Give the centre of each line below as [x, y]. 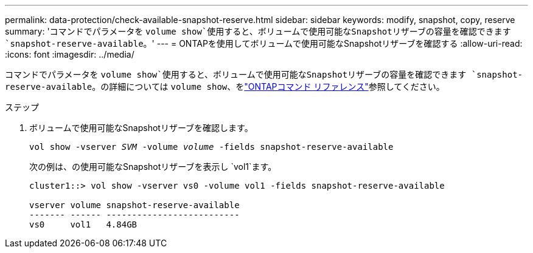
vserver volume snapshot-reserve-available [134, 205]
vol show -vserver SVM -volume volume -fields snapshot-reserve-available [211, 147]
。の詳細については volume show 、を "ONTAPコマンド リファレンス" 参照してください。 [268, 86]
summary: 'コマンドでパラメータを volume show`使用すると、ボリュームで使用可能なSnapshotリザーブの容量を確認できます [258, 31]
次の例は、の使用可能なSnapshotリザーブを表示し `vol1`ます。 [153, 167]
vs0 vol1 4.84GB [83, 224]
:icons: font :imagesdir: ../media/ [70, 54]
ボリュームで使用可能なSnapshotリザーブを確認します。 [141, 128]
